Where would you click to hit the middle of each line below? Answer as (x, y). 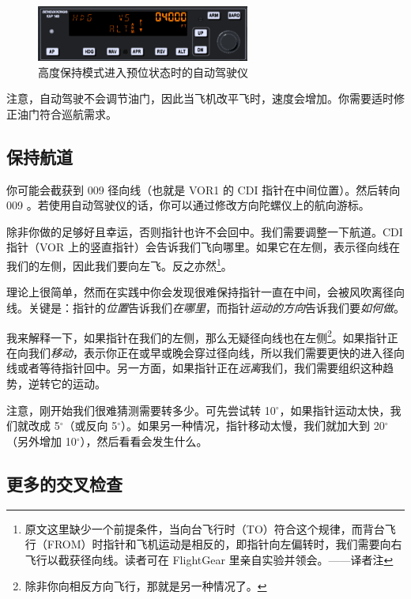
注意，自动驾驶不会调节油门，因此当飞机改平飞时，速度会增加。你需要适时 (200, 98)
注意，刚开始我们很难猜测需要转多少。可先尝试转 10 (141, 410)
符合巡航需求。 (78, 113)
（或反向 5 (90, 426)
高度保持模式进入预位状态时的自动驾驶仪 (143, 72)
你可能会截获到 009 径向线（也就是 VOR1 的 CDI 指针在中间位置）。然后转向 (204, 189)
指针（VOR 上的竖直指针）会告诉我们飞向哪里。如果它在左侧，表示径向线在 (203, 247)
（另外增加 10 (41, 441)
